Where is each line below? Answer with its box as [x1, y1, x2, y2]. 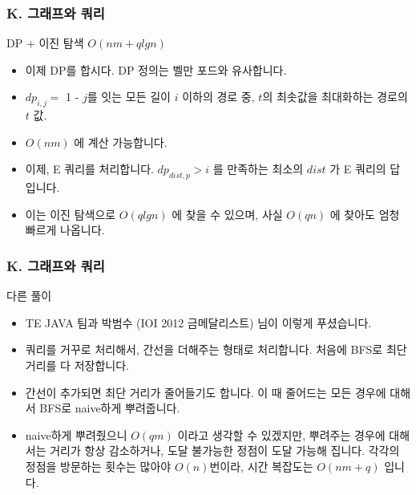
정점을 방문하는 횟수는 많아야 [25, 457, 172, 474]
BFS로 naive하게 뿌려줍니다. [39, 400, 180, 416]
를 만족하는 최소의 [212, 160, 304, 177]
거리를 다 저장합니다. [25, 356, 129, 373]
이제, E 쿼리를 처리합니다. [25, 160, 154, 177]
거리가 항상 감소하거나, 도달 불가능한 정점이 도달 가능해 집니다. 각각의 [50, 442, 400, 459]
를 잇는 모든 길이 [87, 88, 171, 105]
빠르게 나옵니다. [25, 221, 105, 238]
